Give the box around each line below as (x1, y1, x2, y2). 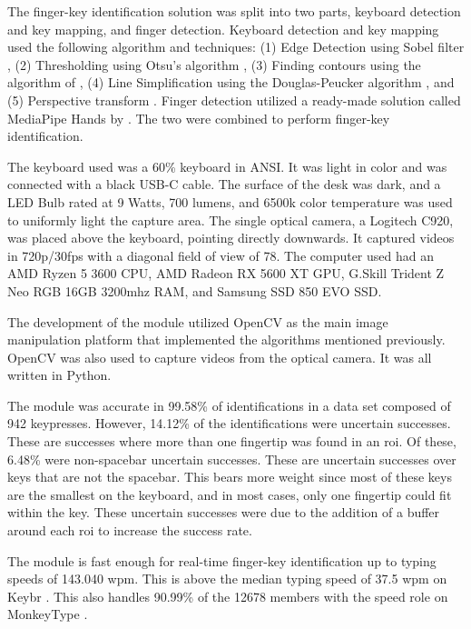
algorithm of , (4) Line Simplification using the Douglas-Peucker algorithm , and (7, 73, 455, 92)
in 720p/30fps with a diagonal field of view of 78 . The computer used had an (7, 245, 434, 265)
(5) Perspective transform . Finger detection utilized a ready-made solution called (7, 90, 461, 109)
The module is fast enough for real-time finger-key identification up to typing (7, 551, 437, 570)
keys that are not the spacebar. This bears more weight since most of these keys (7, 467, 452, 486)
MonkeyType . (7, 604, 88, 624)
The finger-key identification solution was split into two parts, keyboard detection (7, 2, 461, 20)
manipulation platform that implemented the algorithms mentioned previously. (7, 330, 446, 349)
